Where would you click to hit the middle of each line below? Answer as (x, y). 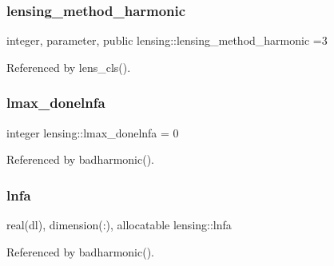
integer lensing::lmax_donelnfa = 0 (93, 132)
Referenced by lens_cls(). (69, 67)
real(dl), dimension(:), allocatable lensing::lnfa (119, 225)
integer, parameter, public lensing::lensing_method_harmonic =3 (167, 40)
